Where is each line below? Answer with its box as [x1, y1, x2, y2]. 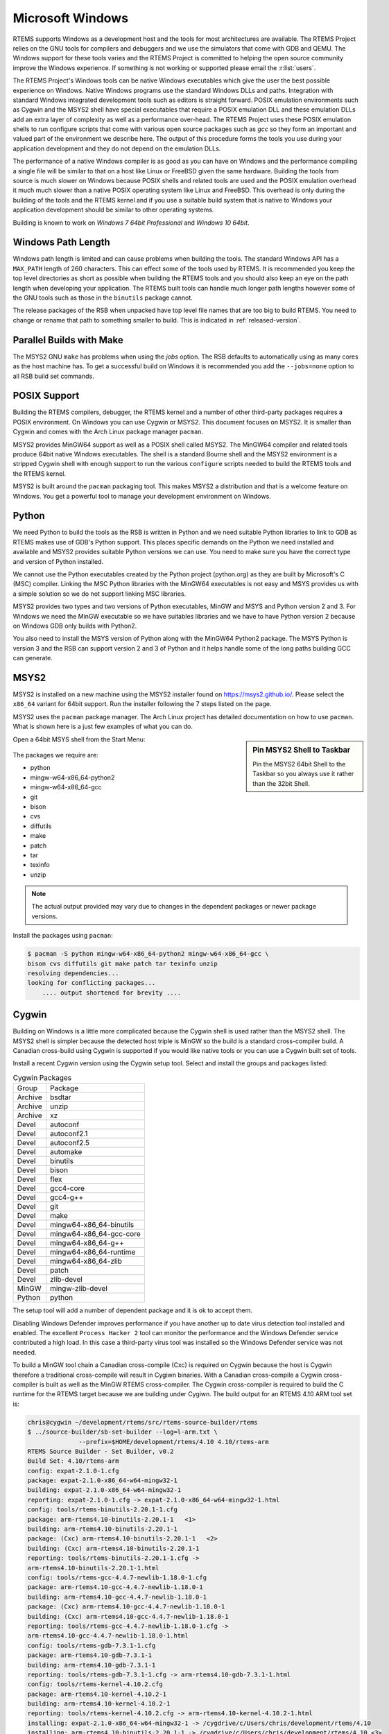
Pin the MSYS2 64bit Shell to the [252, 759, 346, 768]
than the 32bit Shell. [252, 779, 310, 787]
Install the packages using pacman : [12, 932, 114, 940]
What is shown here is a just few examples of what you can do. [12, 722, 193, 731]
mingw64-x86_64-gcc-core [49, 1229, 141, 1239]
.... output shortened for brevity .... [42, 988, 182, 997]
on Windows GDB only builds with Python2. [12, 621, 137, 630]
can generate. [12, 654, 53, 662]
